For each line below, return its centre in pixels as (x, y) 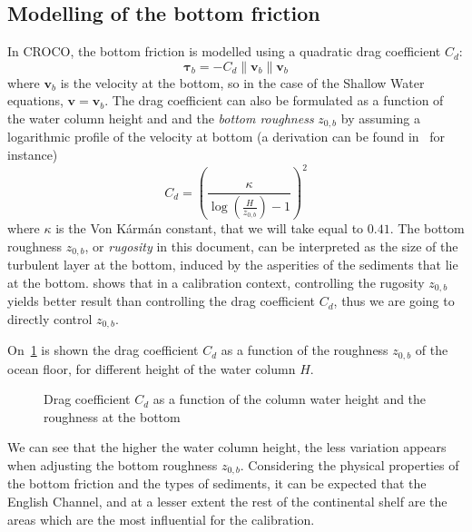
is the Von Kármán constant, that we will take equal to (210, 228)
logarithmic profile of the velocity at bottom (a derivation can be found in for (226, 137)
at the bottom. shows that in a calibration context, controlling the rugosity (216, 282)
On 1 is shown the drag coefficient (103, 350)
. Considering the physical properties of (349, 465)
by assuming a (381, 118)
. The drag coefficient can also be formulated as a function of (274, 100)
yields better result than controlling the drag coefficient (162, 301)
